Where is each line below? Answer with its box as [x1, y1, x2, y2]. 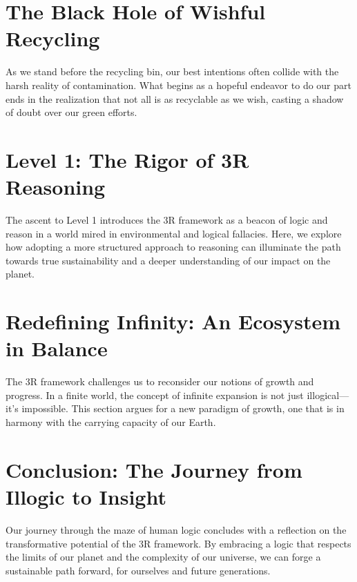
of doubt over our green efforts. [6, 105, 137, 119]
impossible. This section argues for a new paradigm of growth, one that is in [21, 401, 345, 416]
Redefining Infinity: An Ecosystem [6, 307, 341, 336]
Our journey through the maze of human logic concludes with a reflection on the [6, 522, 347, 536]
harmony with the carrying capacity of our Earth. [6, 415, 216, 429]
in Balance [6, 334, 108, 362]
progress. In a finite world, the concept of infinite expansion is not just [6, 387, 304, 402]
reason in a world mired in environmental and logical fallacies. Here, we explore [6, 226, 342, 240]
